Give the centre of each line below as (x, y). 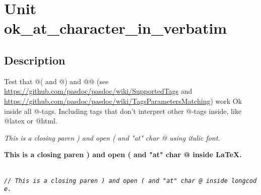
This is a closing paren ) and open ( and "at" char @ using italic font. (112, 137)
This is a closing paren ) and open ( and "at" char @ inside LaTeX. (123, 154)
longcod (244, 181)
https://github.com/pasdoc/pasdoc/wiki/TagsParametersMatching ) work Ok (123, 101)
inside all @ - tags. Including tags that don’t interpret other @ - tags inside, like (123, 111)
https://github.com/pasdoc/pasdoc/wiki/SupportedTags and (98, 91)
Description (35, 60)
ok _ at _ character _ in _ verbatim (116, 28)
